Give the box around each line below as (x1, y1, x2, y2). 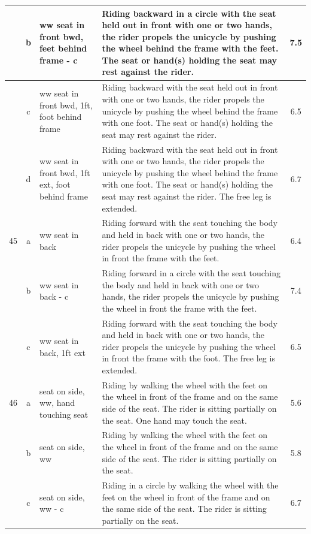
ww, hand (39, 396, 75, 409)
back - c (39, 290, 69, 303)
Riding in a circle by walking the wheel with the (102, 479, 279, 491)
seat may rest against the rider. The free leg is (102, 189, 272, 202)
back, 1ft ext (39, 346, 86, 358)
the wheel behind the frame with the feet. (102, 42, 279, 55)
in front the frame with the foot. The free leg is (102, 352, 275, 364)
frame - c (39, 53, 78, 66)
